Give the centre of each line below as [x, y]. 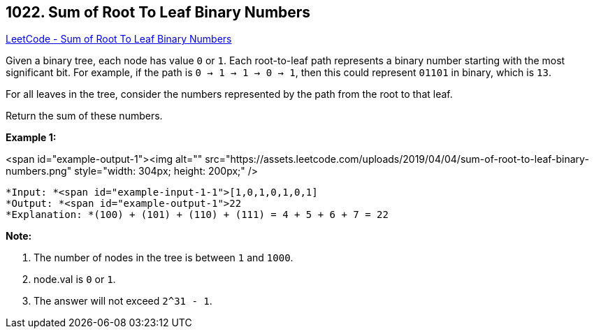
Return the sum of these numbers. [84, 116]
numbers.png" [39, 171]
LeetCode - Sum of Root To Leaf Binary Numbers [119, 39]
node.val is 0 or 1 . [75, 279]
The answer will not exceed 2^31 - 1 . [123, 301]
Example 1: [31, 138]
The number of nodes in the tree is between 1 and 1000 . [164, 258]
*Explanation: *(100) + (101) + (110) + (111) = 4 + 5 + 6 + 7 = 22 [197, 215]
